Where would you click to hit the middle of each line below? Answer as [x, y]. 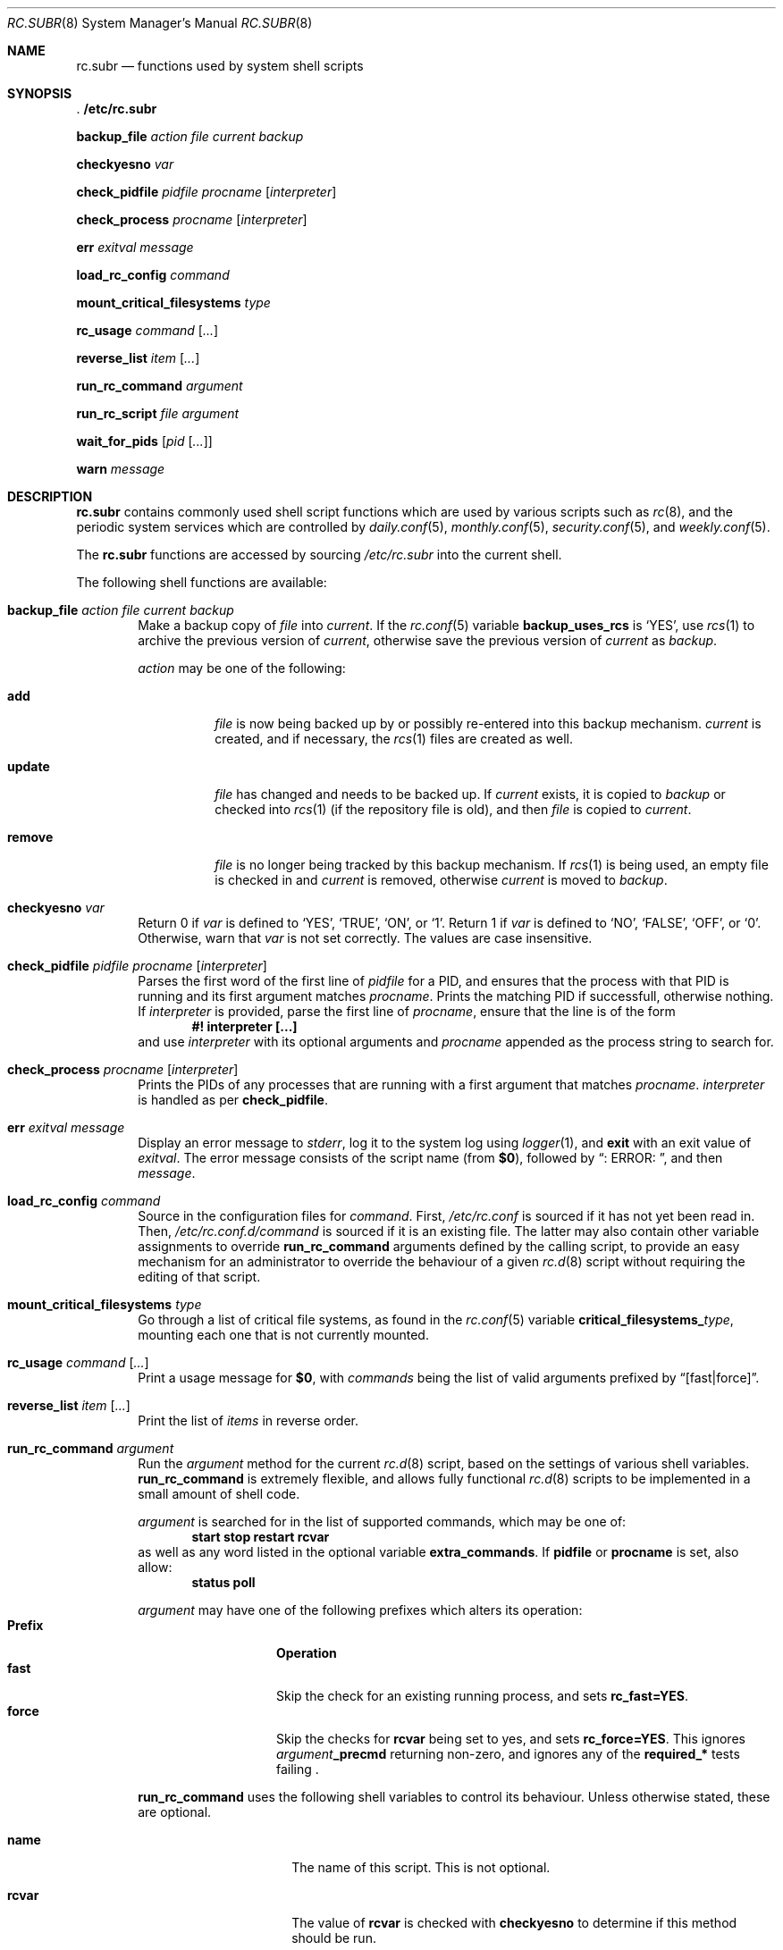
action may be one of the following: [242, 668]
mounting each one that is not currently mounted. [283, 1335]
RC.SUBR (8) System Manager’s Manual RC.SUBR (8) [160, 23]
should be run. [334, 1938]
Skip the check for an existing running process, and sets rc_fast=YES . [482, 1696]
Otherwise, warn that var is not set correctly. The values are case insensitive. [365, 938]
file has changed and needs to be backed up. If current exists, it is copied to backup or [470, 794]
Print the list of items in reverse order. [248, 1420]
